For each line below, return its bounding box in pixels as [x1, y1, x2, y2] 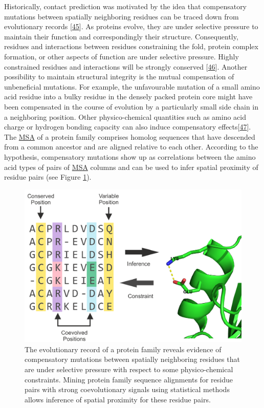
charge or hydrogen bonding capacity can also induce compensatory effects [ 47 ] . [4, 121, 251, 132]
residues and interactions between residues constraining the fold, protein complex [4, 41, 258, 52]
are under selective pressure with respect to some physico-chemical [25, 364, 233, 374]
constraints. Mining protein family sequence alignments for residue [25, 374, 233, 384]
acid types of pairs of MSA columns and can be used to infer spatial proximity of [4, 161, 258, 172]
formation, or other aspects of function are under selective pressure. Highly [4, 51, 239, 61]
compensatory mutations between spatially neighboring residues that [25, 354, 240, 364]
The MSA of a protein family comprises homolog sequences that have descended [4, 131, 255, 142]
